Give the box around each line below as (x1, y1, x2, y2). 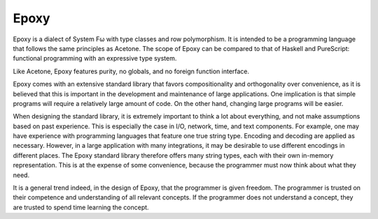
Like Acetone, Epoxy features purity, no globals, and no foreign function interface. (13, 67, 250, 75)
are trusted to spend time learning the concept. (13, 203, 150, 211)
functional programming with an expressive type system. (13, 54, 177, 63)
